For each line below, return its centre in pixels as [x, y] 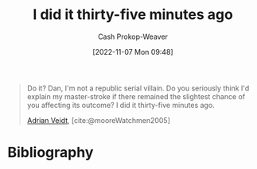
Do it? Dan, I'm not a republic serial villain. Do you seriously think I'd [138, 88]
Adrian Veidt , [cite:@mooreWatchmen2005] [98, 120]
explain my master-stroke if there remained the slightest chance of [136, 96]
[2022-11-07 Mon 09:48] [133, 52]
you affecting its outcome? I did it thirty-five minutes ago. [121, 105]
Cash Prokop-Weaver [133, 36]
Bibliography [51, 153]
